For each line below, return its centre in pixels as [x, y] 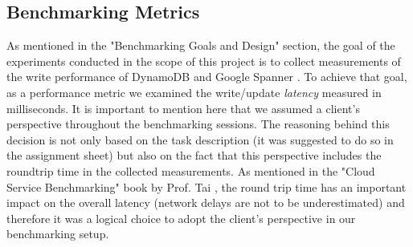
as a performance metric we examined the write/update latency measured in [194, 92]
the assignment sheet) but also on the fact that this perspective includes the [194, 155]
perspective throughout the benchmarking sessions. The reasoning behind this [198, 124]
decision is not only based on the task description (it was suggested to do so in [200, 139]
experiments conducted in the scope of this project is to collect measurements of [204, 61]
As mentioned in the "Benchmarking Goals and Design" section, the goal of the [201, 45]
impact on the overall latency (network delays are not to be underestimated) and [206, 202]
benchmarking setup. [58, 234]
